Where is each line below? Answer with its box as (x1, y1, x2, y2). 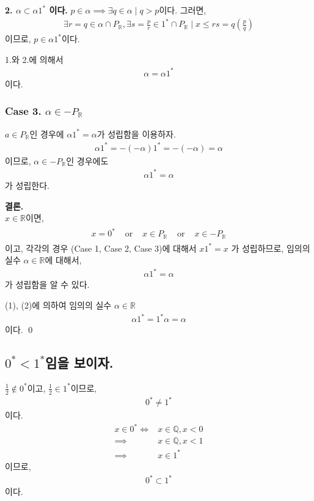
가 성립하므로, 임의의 (231, 241, 310, 254)
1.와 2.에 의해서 (5, 53, 64, 65)
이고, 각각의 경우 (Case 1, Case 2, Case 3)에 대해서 (5, 241, 197, 254)
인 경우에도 (66, 154, 109, 167)
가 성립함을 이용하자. (97, 127, 176, 140)
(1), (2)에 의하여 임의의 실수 (5, 299, 112, 312)
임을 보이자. (45, 353, 114, 372)
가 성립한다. (5, 178, 49, 191)
